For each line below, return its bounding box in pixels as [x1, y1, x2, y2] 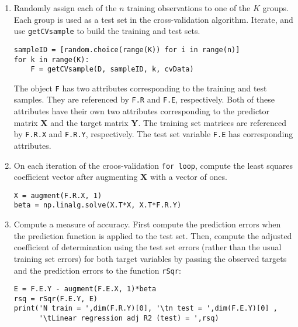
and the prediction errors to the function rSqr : [13, 264, 181, 276]
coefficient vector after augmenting [13, 171, 138, 183]
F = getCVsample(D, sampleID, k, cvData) [30, 65, 194, 74]
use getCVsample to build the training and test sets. [13, 25, 200, 37]
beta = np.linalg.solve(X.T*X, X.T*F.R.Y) [13, 201, 182, 210]
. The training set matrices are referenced [138, 116, 286, 128]
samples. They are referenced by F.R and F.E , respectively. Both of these [13, 93, 275, 105]
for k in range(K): [13, 55, 89, 64]
